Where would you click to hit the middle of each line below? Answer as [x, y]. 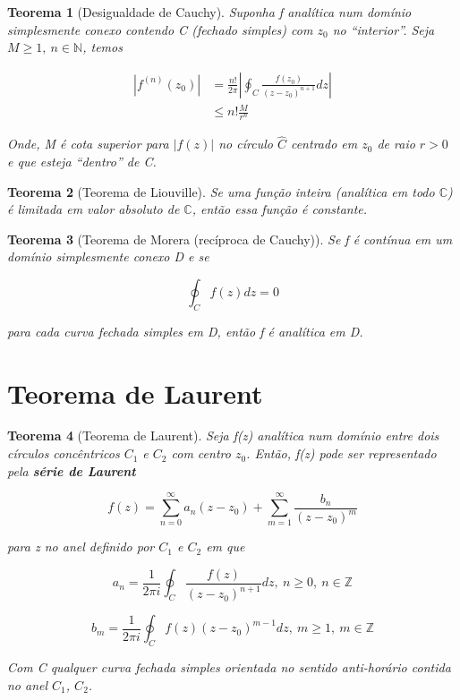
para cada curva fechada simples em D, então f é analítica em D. [185, 331]
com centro [201, 453]
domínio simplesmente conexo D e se [108, 256]
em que [226, 546]
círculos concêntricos [64, 453]
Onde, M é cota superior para [88, 144]
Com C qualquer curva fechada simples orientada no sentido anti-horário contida [229, 667]
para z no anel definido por [81, 546]
